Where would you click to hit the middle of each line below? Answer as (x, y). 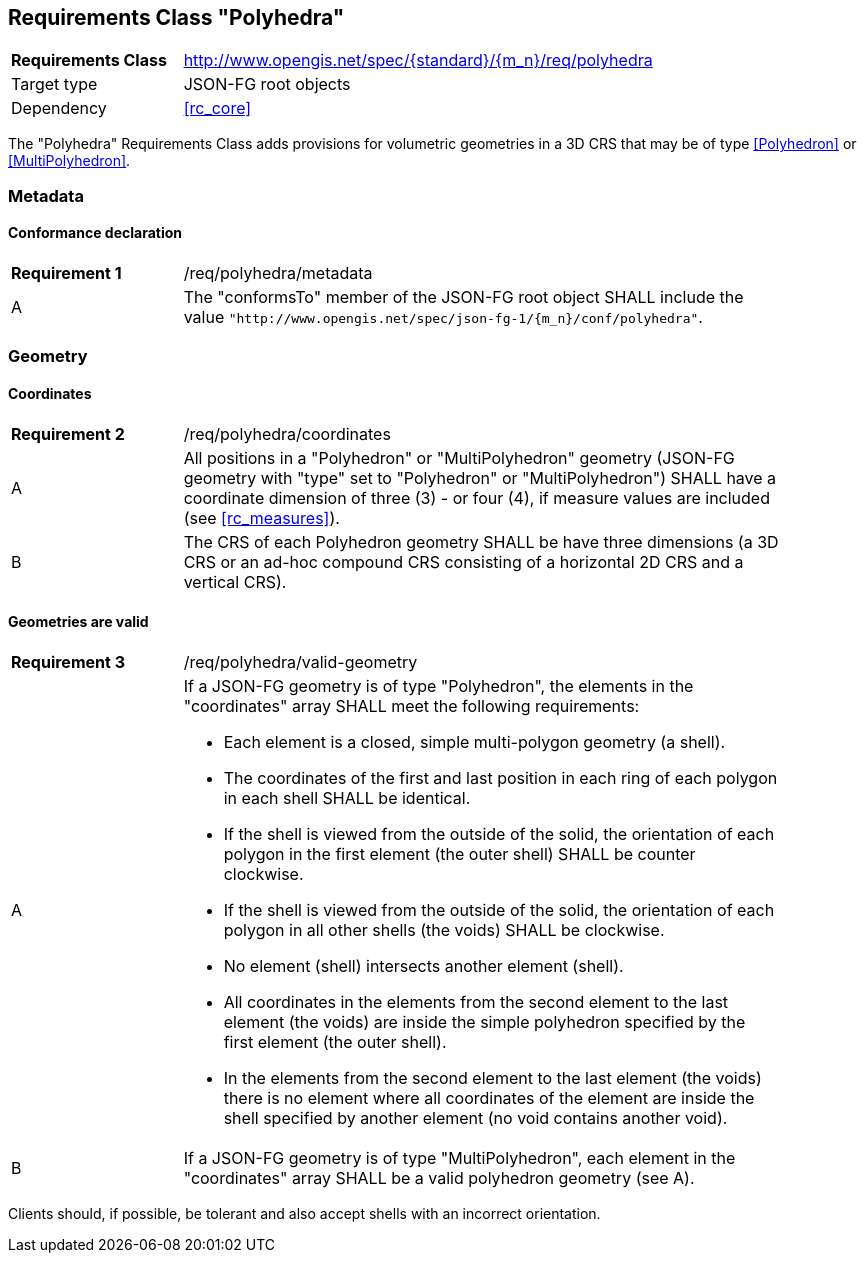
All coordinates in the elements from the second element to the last (476, 1001)
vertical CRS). (235, 581)
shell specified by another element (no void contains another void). (475, 1117)
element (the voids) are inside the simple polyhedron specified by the (484, 1021)
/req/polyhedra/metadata (278, 273)
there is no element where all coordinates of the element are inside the (489, 1097)
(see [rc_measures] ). (261, 517)
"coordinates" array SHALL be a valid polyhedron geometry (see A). (439, 1177)
